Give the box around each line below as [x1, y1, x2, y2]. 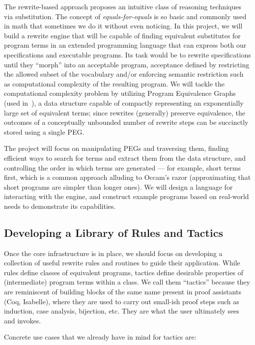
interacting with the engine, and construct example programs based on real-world [4, 191, 249, 201]
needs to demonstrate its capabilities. [4, 201, 116, 211]
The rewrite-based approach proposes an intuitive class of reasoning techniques [4, 1, 241, 11]
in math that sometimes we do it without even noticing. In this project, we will [4, 21, 243, 31]
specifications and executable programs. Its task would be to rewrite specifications [4, 49, 251, 59]
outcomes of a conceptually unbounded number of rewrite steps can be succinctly [4, 117, 249, 127]
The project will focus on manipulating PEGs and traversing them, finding [4, 143, 229, 153]
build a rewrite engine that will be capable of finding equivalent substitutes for [4, 30, 241, 40]
